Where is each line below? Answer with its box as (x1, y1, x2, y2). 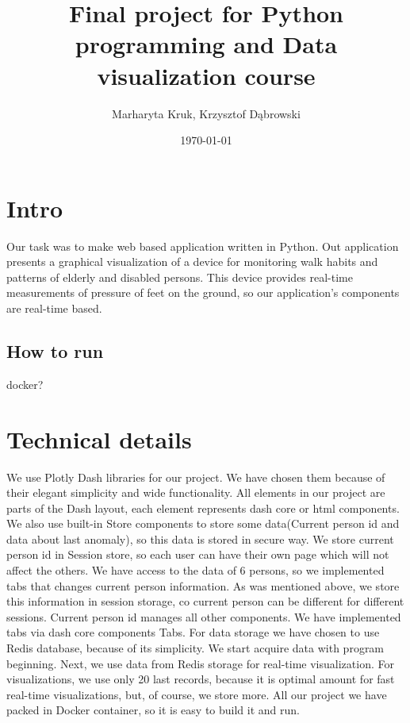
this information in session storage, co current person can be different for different (6, 593, 404, 610)
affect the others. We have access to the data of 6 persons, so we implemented (6, 562, 385, 579)
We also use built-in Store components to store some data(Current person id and (6, 515, 400, 532)
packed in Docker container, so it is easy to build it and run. (6, 702, 300, 718)
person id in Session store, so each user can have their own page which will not (6, 546, 389, 563)
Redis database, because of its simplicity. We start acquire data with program (6, 640, 385, 656)
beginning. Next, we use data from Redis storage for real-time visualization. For (6, 655, 394, 671)
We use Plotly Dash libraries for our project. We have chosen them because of (6, 468, 385, 485)
